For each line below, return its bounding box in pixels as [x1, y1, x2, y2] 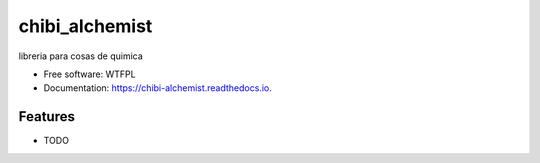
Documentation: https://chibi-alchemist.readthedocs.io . [43, 82, 272, 94]
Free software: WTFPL [43, 68, 136, 80]
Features [18, 108, 75, 125]
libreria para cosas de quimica [18, 50, 144, 62]
